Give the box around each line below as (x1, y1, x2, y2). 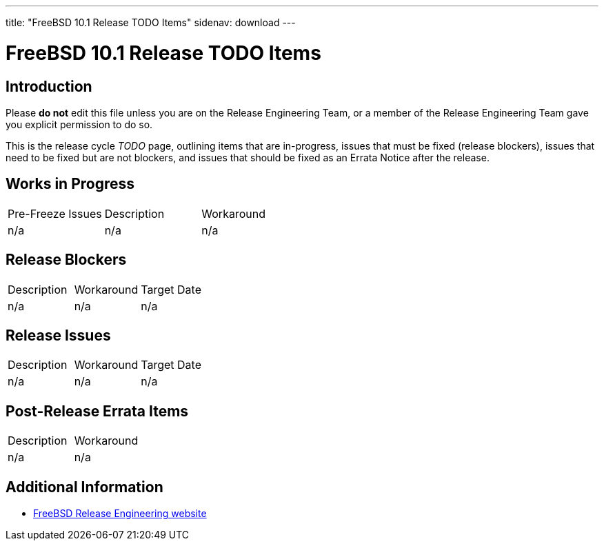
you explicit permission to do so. (6, 118, 153, 130)
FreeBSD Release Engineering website (33, 507, 207, 520)
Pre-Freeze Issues (8, 206, 102, 221)
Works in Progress (6, 175, 135, 193)
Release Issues (6, 327, 111, 345)
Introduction (6, 77, 92, 95)
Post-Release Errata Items (6, 402, 189, 420)
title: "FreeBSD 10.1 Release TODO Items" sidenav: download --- (6, 17, 296, 28)
